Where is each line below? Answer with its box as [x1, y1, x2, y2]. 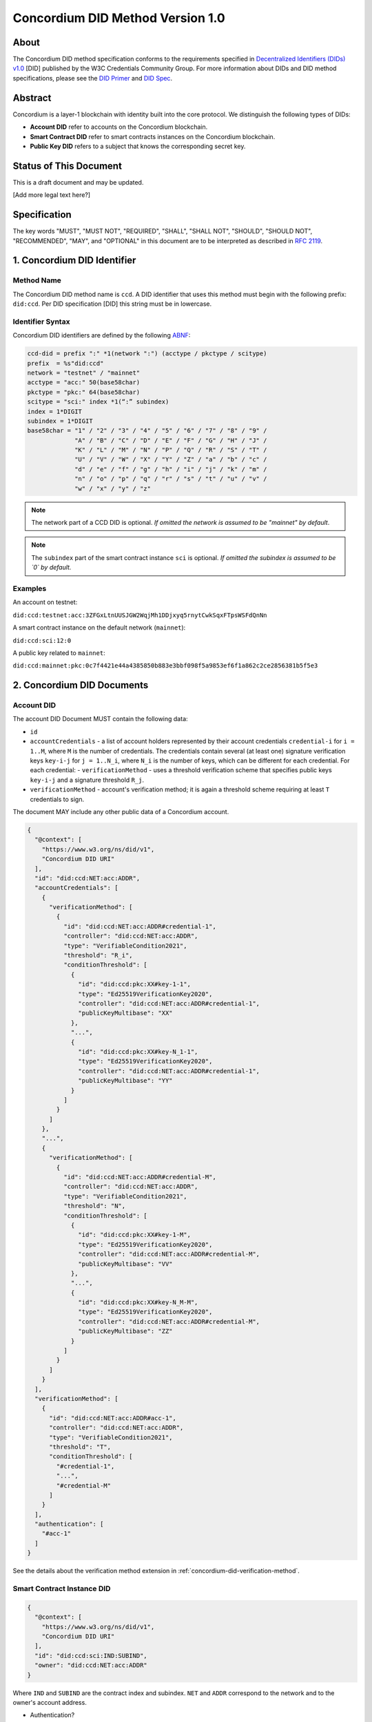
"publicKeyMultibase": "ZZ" [78, 1327, 173, 1336]
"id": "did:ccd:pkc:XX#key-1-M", [78, 1231, 191, 1239]
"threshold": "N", [63, 1202, 126, 1210]
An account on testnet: [12, 598, 78, 606]
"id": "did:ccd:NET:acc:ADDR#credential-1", [63, 922, 216, 930]
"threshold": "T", [49, 1443, 112, 1451]
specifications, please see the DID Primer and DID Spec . [12, 74, 172, 82]
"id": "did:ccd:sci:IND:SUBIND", [34, 1652, 147, 1659]
